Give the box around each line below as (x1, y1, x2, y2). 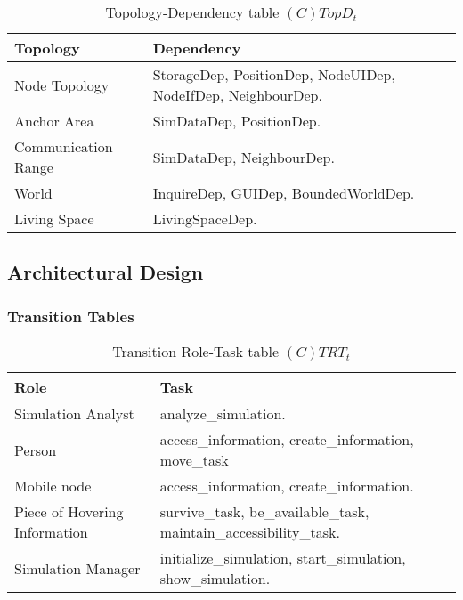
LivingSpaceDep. (152, 208, 257, 229)
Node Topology (14, 74, 110, 95)
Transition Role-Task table (112, 341, 280, 361)
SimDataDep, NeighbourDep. (152, 146, 335, 167)
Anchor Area (14, 110, 94, 131)
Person (14, 439, 57, 460)
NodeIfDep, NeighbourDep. (152, 85, 322, 105)
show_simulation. (159, 568, 271, 588)
